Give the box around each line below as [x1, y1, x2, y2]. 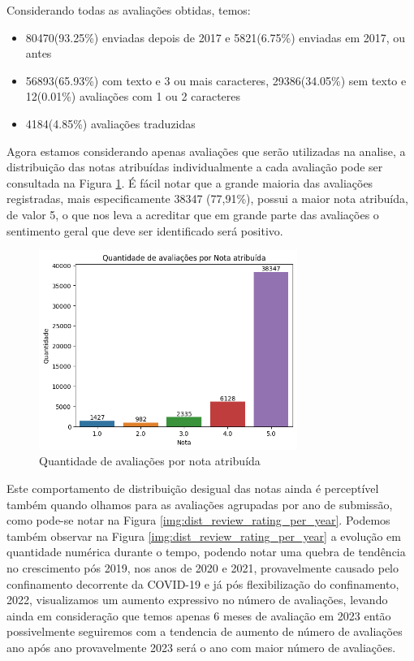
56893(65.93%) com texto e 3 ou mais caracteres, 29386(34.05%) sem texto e [25, 71, 407, 89]
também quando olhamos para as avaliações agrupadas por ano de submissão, [6, 495, 393, 512]
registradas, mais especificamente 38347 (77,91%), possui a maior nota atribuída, [6, 190, 408, 207]
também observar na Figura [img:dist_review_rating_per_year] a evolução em [6, 527, 401, 544]
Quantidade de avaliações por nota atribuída [39, 452, 261, 469]
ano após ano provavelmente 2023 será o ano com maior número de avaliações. [6, 638, 396, 655]
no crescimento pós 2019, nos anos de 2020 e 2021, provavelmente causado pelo [6, 559, 399, 576]
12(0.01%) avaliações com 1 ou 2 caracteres [25, 88, 241, 105]
